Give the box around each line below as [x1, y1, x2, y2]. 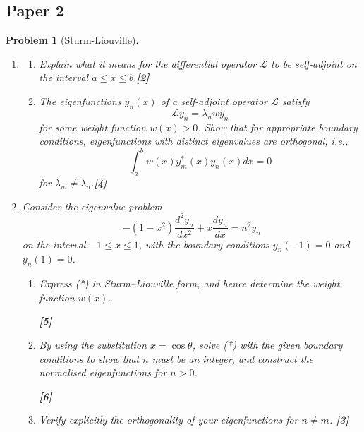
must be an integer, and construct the [152, 351, 313, 366]
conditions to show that [39, 351, 140, 366]
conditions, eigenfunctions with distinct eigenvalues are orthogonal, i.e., [39, 133, 348, 148]
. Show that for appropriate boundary [198, 119, 358, 134]
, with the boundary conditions [138, 236, 269, 251]
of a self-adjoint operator [160, 93, 267, 108]
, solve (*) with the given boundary [192, 337, 343, 352]
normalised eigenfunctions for [39, 365, 167, 380]
